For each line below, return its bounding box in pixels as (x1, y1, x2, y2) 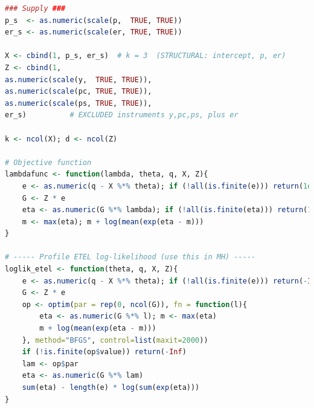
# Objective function (5, 158, 92, 167)
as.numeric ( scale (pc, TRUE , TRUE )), (5, 87, 152, 96)
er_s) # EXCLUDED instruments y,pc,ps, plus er (5, 111, 239, 120)
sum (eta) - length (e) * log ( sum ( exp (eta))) (22, 383, 200, 392)
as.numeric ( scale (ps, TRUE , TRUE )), (5, 99, 152, 108)
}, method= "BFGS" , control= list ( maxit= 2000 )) (22, 335, 208, 345)
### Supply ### (5, 4, 66, 13)
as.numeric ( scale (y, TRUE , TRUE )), (5, 75, 152, 84)
